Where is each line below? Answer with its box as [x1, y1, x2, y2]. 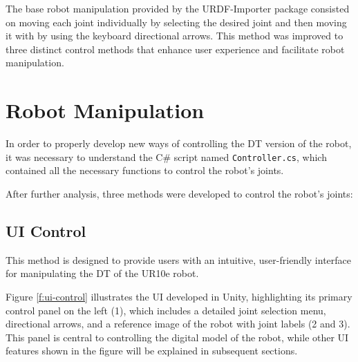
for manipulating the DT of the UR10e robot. [6, 266, 199, 280]
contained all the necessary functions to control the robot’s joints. [6, 163, 284, 178]
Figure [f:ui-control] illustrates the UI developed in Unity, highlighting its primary [6, 289, 352, 303]
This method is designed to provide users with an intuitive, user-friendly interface [6, 252, 352, 267]
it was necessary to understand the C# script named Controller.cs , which [6, 149, 327, 164]
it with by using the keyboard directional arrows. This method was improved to [6, 28, 343, 43]
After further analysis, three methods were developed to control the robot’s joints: [6, 186, 353, 200]
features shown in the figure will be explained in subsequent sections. [6, 343, 298, 358]
